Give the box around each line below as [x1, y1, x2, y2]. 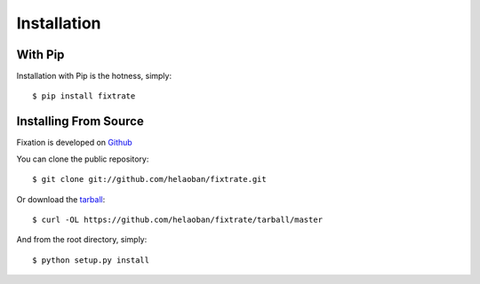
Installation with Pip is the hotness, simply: [16, 71, 172, 82]
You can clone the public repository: [16, 154, 149, 164]
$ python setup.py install [32, 255, 150, 265]
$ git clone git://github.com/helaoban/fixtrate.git [32, 174, 267, 185]
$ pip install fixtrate [32, 91, 136, 101]
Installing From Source [16, 114, 144, 129]
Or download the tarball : [16, 193, 106, 204]
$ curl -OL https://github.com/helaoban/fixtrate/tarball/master [32, 214, 324, 225]
